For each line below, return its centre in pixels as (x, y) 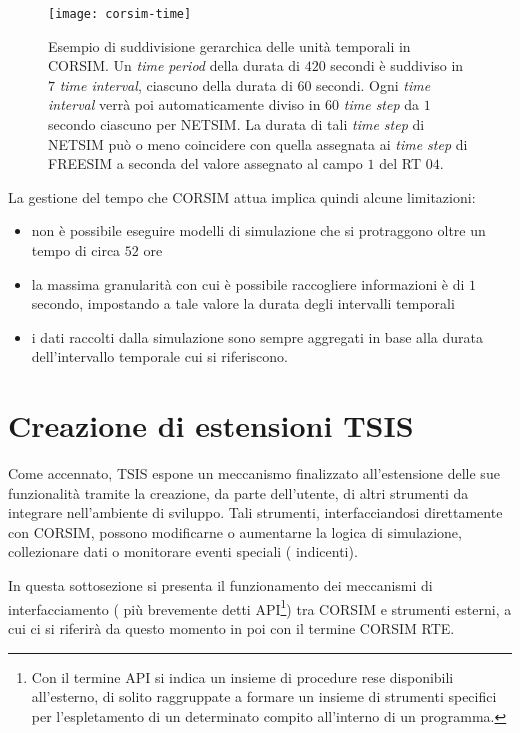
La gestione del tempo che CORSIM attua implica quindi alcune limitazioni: (242, 196)
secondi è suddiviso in (397, 65)
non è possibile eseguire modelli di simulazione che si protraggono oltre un (258, 230)
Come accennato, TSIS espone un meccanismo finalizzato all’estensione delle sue (254, 473)
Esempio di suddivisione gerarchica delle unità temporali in (229, 45)
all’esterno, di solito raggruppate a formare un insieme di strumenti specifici (264, 696)
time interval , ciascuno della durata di (176, 84)
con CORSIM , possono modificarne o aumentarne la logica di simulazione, (235, 531)
